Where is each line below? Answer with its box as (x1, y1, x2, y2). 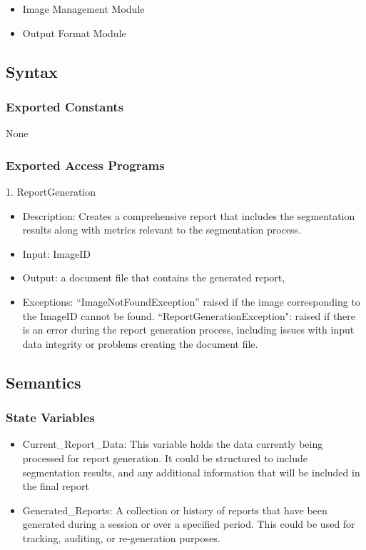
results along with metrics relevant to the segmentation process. (22, 222, 302, 237)
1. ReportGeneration (6, 184, 96, 199)
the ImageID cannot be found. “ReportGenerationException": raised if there (22, 308, 356, 323)
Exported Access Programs (6, 156, 165, 174)
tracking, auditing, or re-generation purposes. (22, 530, 220, 545)
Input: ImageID (22, 246, 91, 261)
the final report (22, 479, 89, 494)
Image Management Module (22, 1, 145, 16)
